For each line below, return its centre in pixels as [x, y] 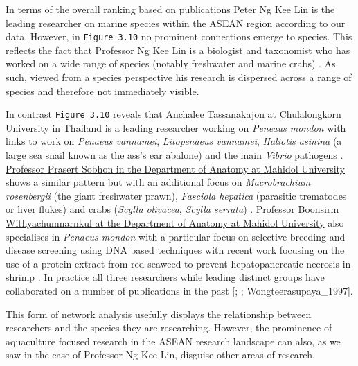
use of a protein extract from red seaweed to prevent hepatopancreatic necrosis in [178, 263]
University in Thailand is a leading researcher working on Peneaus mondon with [176, 127]
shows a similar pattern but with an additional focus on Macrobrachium [158, 182]
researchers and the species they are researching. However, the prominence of [169, 328]
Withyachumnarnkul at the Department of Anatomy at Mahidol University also [175, 223]
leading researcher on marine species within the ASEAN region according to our [176, 23]
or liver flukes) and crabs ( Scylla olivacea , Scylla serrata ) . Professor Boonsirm [172, 209]
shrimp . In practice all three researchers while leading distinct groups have [165, 277]
